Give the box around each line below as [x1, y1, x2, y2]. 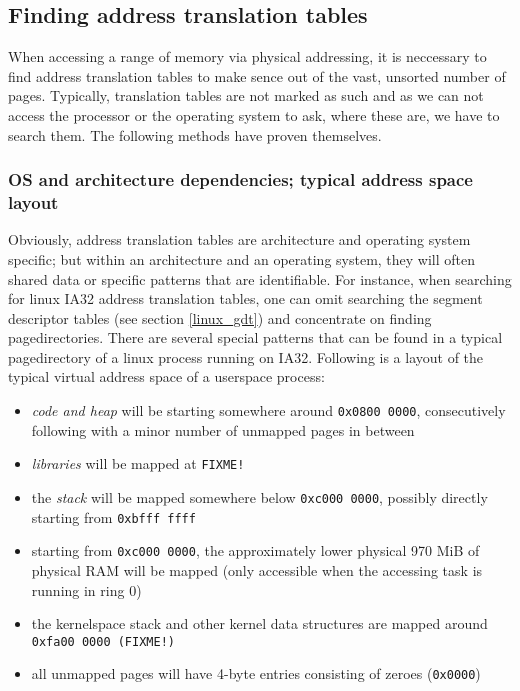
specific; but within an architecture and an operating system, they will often [8, 248, 476, 269]
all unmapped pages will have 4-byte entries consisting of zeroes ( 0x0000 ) [31, 663, 481, 684]
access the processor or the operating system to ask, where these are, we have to [8, 104, 500, 125]
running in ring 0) [31, 579, 142, 600]
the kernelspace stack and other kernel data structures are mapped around [31, 613, 488, 634]
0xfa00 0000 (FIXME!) [31, 634, 175, 649]
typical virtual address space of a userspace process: [8, 366, 325, 387]
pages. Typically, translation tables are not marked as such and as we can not [8, 85, 484, 106]
